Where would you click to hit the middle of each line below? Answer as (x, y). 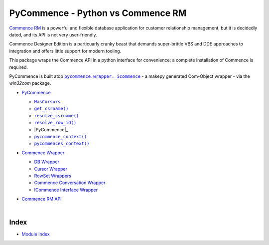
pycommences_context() (62, 144)
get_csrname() (51, 109)
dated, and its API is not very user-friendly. (53, 34)
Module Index (36, 234)
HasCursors (47, 102)
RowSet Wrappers (53, 176)
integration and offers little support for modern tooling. (65, 51)
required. (19, 67)
